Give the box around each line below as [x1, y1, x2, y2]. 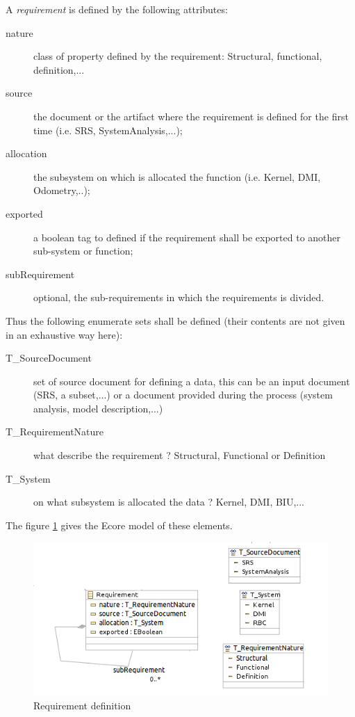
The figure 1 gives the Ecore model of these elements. [6, 517, 233, 532]
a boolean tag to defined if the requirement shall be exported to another [33, 229, 341, 244]
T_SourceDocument [6, 351, 92, 365]
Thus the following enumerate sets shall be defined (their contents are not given [6, 313, 345, 328]
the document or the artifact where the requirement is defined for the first [33, 108, 349, 123]
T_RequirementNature [6, 424, 104, 439]
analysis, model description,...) [33, 401, 163, 415]
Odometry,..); [33, 183, 90, 198]
